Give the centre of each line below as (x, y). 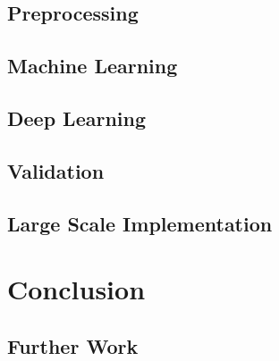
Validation (56, 170)
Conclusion (76, 289)
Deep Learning (77, 118)
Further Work (73, 345)
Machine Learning (93, 66)
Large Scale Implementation (140, 223)
